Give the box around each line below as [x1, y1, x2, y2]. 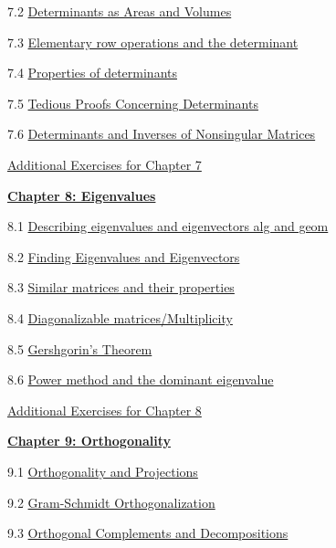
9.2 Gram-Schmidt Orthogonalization [7, 492, 215, 511]
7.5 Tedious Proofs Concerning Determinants [7, 93, 258, 112]
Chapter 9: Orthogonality [7, 431, 171, 450]
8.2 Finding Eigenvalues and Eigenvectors [7, 247, 240, 266]
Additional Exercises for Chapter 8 [7, 400, 202, 419]
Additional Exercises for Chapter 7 [7, 154, 202, 174]
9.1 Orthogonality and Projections [7, 461, 198, 480]
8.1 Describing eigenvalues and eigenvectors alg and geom [7, 216, 329, 236]
